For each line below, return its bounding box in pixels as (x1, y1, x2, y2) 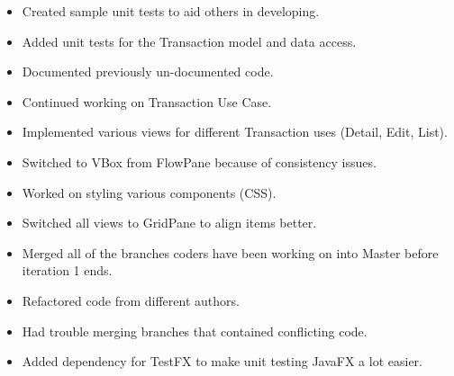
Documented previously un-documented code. (22, 62, 274, 81)
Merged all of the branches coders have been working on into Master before (22, 243, 439, 262)
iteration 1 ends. (22, 261, 113, 280)
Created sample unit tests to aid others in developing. (22, 2, 320, 20)
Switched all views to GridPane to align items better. (22, 213, 317, 232)
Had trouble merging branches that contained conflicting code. (22, 321, 368, 340)
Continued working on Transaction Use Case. (22, 92, 272, 111)
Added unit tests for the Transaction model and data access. (22, 31, 357, 50)
